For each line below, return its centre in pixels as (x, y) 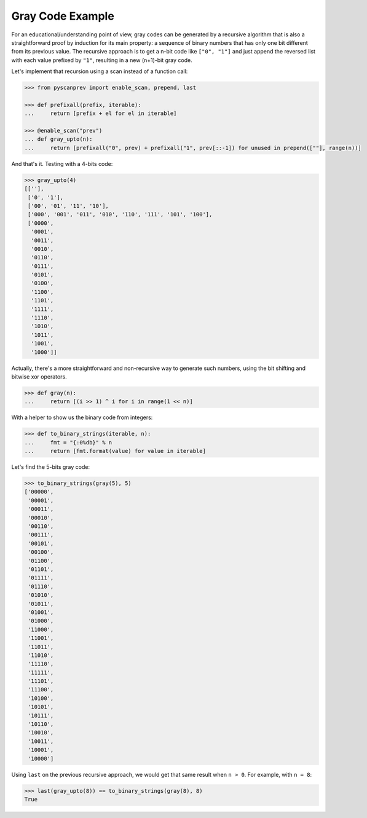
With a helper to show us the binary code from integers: (82, 417)
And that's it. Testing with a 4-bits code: (62, 163)
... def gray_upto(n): (58, 139)
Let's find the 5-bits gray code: (51, 467)
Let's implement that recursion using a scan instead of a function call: (100, 71)
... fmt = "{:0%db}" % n (68, 442)
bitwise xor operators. (39, 376)
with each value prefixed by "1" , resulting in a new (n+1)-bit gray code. (102, 60)
